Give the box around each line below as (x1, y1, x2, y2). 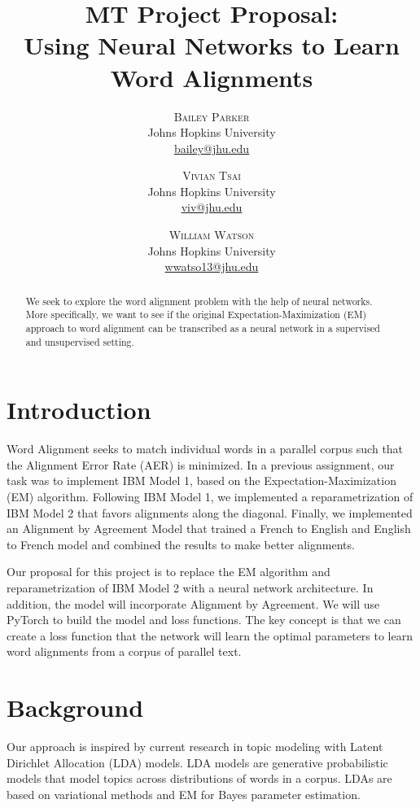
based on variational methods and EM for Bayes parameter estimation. (7, 785, 361, 802)
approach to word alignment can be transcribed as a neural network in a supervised (25, 321, 380, 334)
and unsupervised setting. (25, 334, 134, 348)
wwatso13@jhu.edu (164, 258, 259, 275)
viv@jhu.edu (181, 199, 243, 216)
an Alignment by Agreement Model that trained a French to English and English (7, 520, 411, 537)
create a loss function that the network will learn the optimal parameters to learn (7, 627, 413, 644)
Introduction (7, 393, 151, 426)
